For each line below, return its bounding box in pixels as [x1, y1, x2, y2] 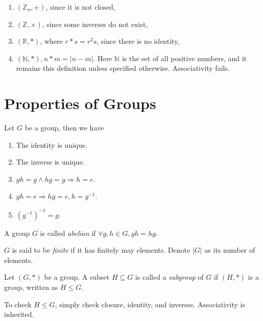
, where [40, 36, 63, 46]
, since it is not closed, [45, 2, 115, 12]
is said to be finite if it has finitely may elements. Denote [12, 245, 190, 255]
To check [4, 299, 32, 309]
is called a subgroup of [135, 272, 204, 282]
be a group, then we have [25, 122, 104, 133]
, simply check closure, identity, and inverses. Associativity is [55, 299, 245, 309]
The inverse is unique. [16, 156, 85, 167]
